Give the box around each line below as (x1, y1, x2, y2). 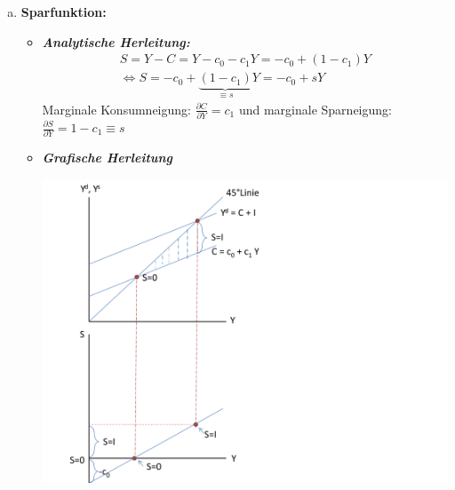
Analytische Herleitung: (42, 32, 190, 51)
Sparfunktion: (20, 3, 107, 20)
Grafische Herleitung (42, 148, 173, 167)
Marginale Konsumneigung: (42, 99, 191, 118)
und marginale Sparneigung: (238, 99, 392, 118)
